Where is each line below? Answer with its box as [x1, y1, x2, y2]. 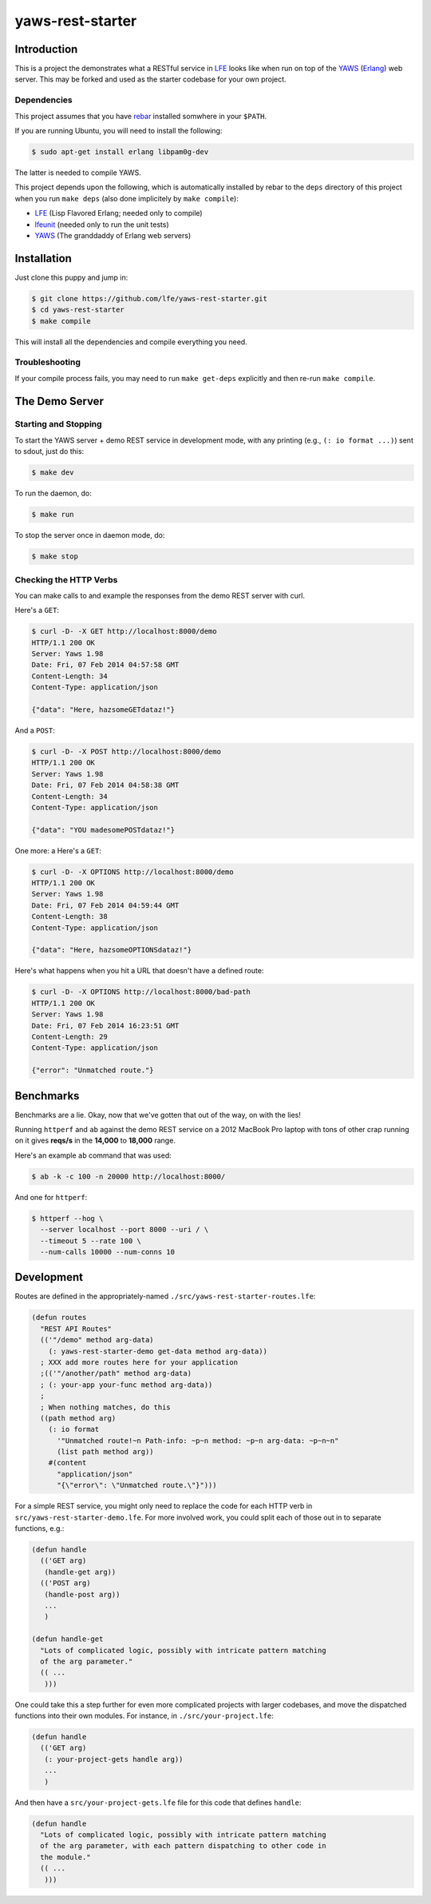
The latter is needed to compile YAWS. [14, 168, 141, 177]
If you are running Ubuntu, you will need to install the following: [14, 125, 223, 135]
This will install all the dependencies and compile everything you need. [14, 336, 247, 347]
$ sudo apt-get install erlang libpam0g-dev [31, 147, 209, 156]
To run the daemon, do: [14, 488, 92, 499]
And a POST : [14, 725, 56, 735]
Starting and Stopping [14, 419, 103, 430]
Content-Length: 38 [31, 912, 108, 921]
